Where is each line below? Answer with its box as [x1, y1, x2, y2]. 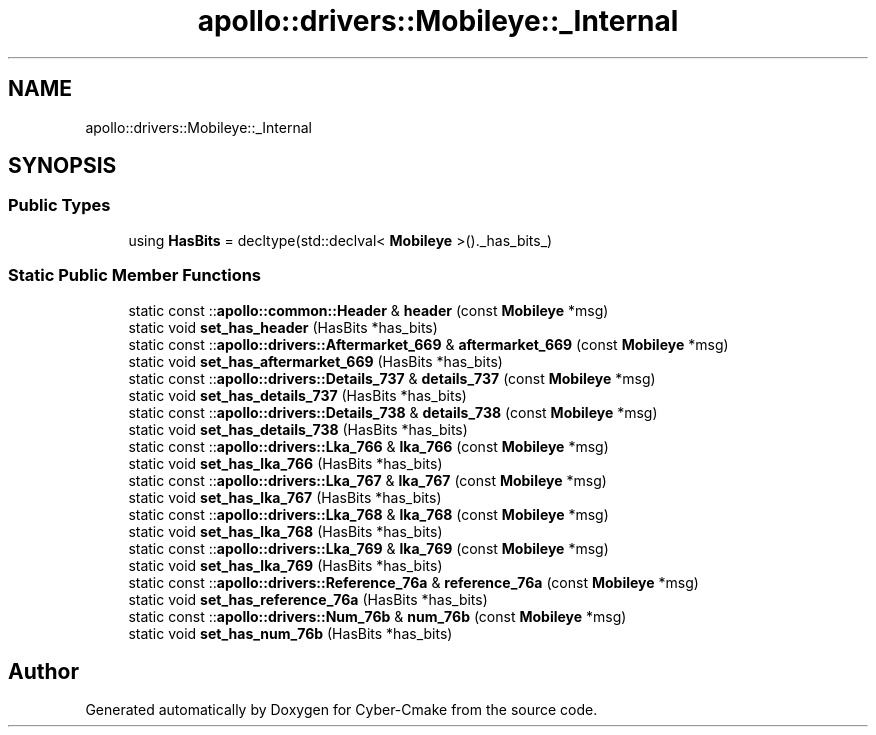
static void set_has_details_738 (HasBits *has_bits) [128, 420, 468, 438]
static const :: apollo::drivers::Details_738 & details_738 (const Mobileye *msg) [128, 403, 658, 421]
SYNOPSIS [8, 153, 117, 179]
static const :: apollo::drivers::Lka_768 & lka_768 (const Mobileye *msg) [128, 505, 609, 523]
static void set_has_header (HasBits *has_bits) [128, 318, 438, 336]
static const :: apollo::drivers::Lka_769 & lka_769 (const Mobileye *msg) [128, 539, 609, 557]
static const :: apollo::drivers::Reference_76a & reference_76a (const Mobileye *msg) [128, 573, 699, 591]
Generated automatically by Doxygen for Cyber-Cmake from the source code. [85, 701, 598, 719]
